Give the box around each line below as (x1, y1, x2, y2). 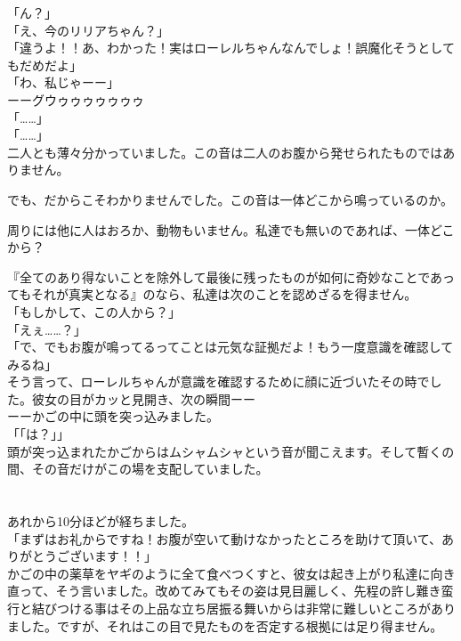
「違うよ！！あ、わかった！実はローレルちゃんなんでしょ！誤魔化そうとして (7, 38, 455, 57)
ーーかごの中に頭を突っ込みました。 (7, 407, 219, 426)
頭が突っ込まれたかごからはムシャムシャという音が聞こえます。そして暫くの (7, 442, 455, 460)
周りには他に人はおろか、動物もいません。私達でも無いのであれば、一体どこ (7, 220, 455, 239)
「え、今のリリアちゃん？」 (7, 20, 169, 39)
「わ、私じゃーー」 (7, 73, 119, 92)
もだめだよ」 (7, 55, 82, 74)
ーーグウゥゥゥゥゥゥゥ (7, 90, 144, 109)
